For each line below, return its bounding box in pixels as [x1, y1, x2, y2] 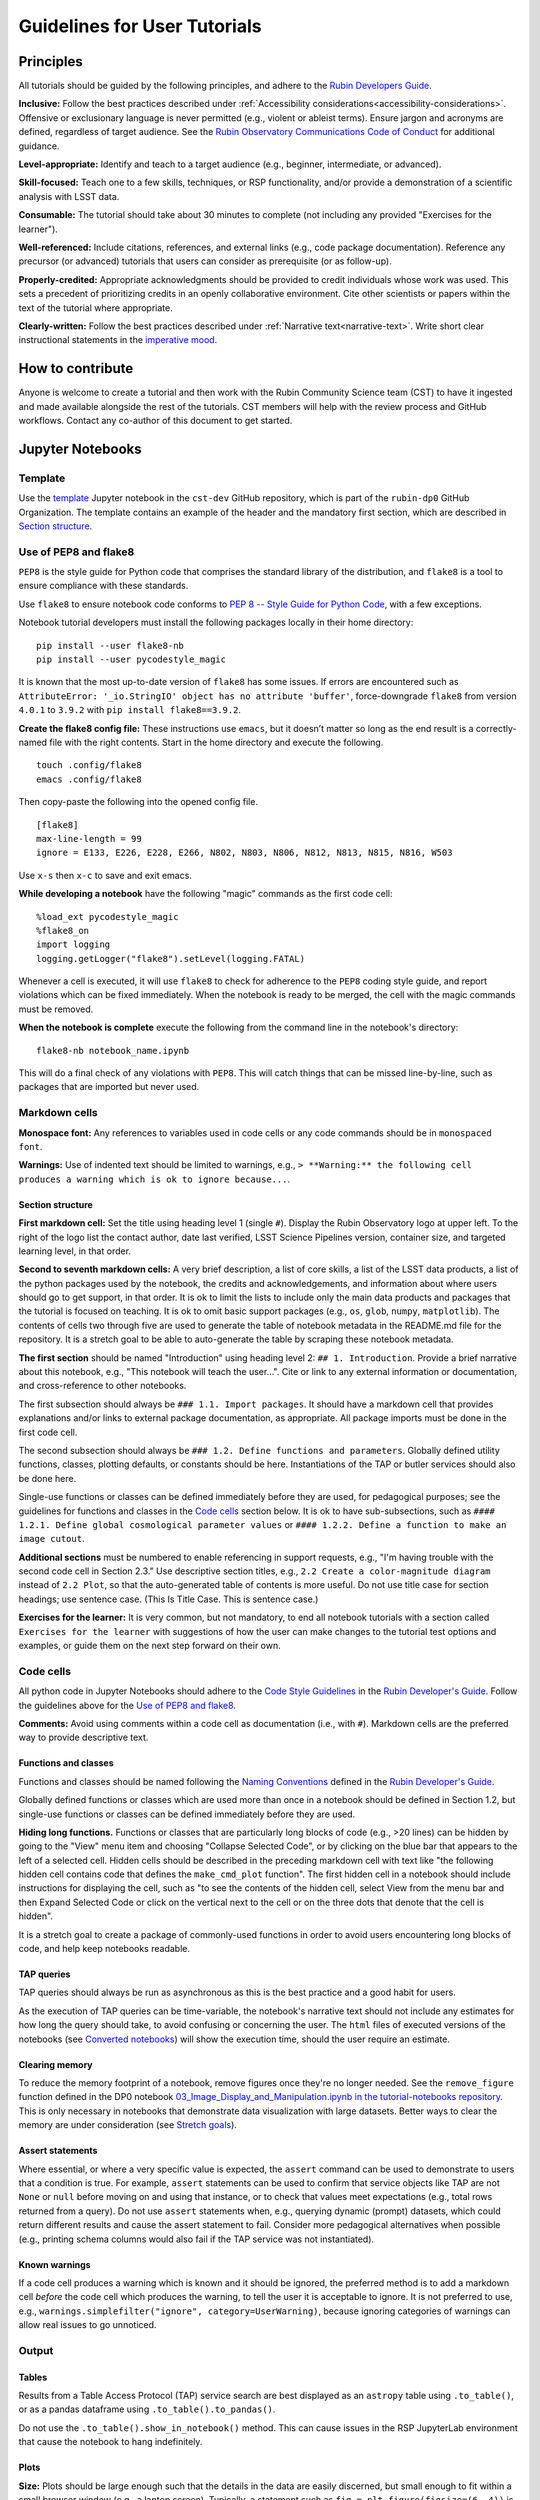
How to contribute [18, 360, 134, 377]
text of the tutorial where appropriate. [18, 301, 174, 314]
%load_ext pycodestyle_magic [36, 911, 179, 922]
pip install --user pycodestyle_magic [36, 654, 227, 665]
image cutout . [18, 1533, 85, 1545]
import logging [36, 939, 111, 950]
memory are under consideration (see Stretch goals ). [18, 2119, 237, 2131]
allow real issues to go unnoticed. [18, 2319, 157, 2331]
